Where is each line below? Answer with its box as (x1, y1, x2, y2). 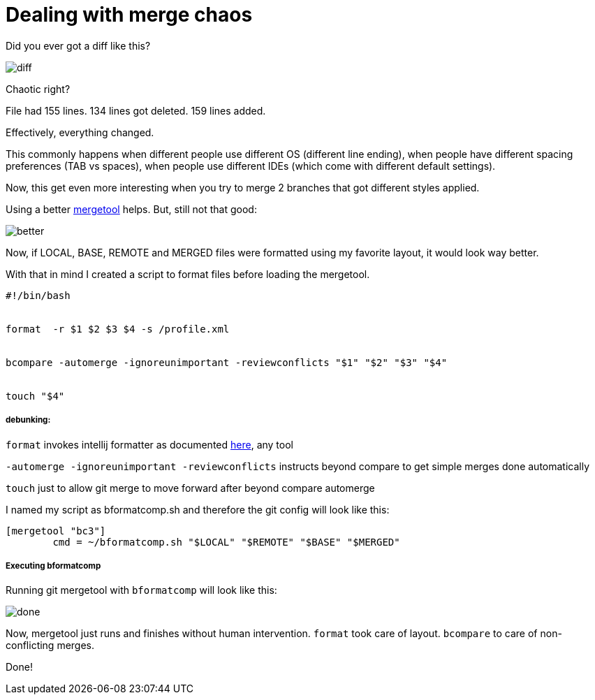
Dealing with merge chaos (6, 3, 253, 27)
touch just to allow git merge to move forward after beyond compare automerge (6, 481, 375, 494)
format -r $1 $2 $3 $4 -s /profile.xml (6, 323, 230, 335)
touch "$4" (6, 390, 65, 402)
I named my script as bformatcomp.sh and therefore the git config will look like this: (6, 503, 390, 516)
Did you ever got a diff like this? (6, 39, 151, 52)
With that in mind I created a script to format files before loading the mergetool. (6, 268, 370, 280)
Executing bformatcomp (6, 560, 101, 571)
